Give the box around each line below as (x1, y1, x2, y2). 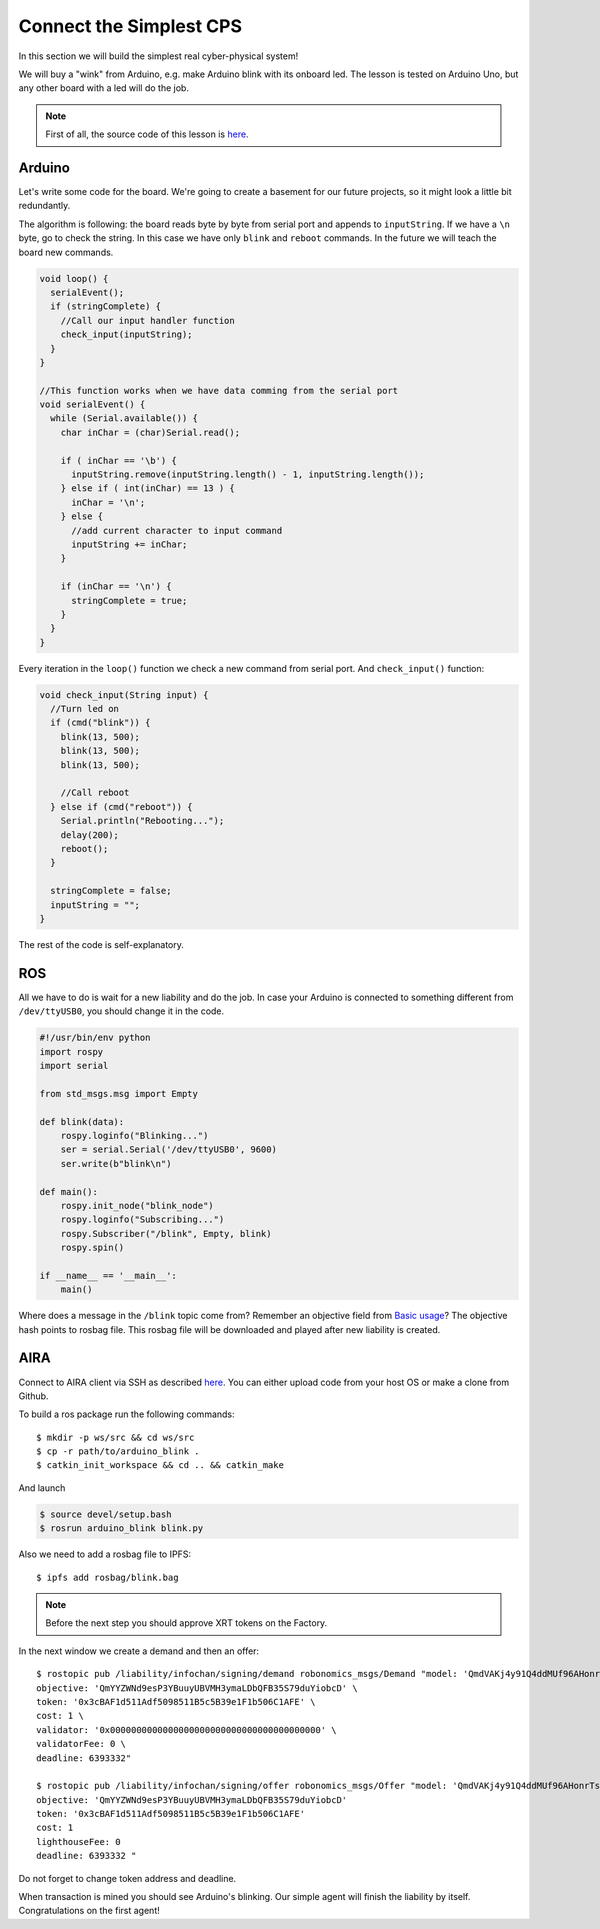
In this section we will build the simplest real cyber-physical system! (18, 50, 299, 62)
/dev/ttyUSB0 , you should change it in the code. (18, 1005, 225, 1017)
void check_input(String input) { (39, 689, 209, 700)
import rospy (39, 1046, 104, 1057)
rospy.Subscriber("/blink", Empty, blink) (60, 1228, 272, 1239)
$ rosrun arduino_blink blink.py (39, 1523, 204, 1534)
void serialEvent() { (39, 399, 146, 410)
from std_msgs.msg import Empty (39, 1088, 199, 1099)
